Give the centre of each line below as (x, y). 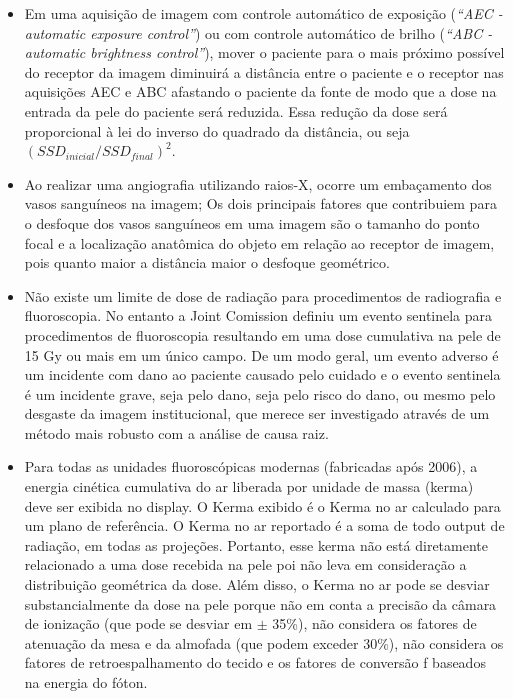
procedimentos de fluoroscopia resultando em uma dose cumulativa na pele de (262, 334)
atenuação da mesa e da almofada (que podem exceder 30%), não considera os (264, 642)
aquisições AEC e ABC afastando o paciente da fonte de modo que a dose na (260, 91)
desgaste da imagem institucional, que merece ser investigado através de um (257, 413)
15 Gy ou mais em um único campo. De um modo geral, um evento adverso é (261, 354)
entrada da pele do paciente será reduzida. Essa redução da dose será (236, 110)
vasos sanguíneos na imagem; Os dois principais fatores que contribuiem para (260, 203)
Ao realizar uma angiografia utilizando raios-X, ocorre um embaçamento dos (258, 183)
